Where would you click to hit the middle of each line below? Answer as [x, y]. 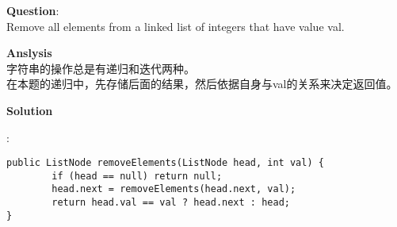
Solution [30, 110]
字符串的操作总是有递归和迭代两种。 [101, 68]
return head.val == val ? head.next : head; [171, 203]
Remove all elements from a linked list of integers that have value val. [176, 26]
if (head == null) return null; [137, 176]
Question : [33, 10]
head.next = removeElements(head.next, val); [174, 189]
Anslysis [29, 53]
